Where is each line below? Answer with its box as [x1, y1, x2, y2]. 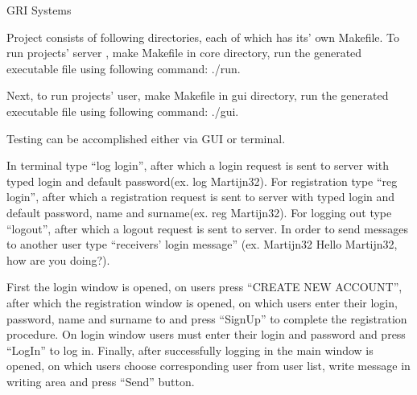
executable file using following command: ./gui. [6, 102, 239, 119]
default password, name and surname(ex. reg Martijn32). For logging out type [6, 204, 392, 220]
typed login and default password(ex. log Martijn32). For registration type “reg [6, 172, 398, 189]
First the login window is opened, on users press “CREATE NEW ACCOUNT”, [6, 278, 403, 295]
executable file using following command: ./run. [6, 60, 241, 76]
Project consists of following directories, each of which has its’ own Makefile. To [6, 28, 400, 45]
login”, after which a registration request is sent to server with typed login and [6, 188, 395, 205]
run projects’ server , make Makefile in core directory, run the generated [6, 44, 362, 61]
